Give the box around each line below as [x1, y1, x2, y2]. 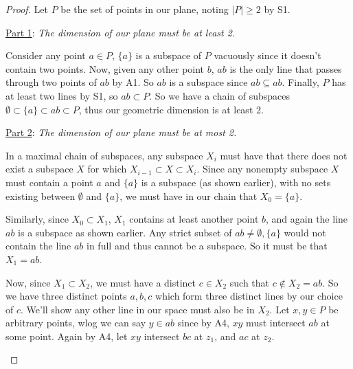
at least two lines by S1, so [5, 88, 118, 102]
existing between [5, 188, 76, 203]
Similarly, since [5, 212, 69, 226]
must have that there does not [220, 148, 348, 162]
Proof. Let [5, 2, 48, 16]
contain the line [5, 238, 71, 253]
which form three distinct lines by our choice [155, 289, 343, 303]
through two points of [5, 75, 97, 89]
